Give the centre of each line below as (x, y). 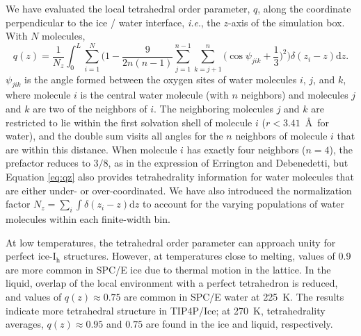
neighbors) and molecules (295, 95)
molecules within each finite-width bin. (88, 218)
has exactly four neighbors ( (246, 149)
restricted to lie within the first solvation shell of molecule (129, 122)
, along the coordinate (304, 8)
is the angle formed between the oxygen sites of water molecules (161, 79)
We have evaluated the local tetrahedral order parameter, (128, 8)
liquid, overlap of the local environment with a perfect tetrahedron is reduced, (172, 283)
